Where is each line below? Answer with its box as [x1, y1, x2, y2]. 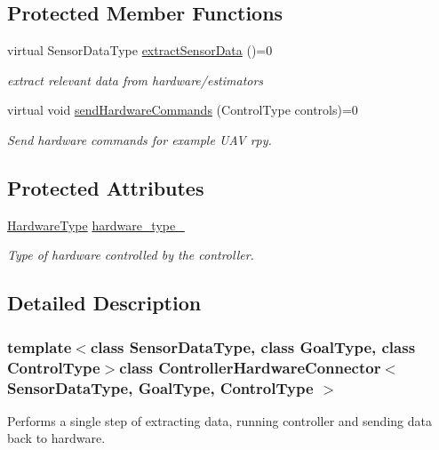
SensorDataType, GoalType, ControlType [7, 376, 314, 398]
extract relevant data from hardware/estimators [7, 70, 264, 89]
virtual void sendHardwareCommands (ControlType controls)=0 [7, 100, 358, 119]
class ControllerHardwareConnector [119, 356, 381, 378]
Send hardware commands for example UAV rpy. [7, 130, 272, 149]
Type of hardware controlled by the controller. [7, 245, 254, 264]
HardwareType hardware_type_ [7, 215, 185, 234]
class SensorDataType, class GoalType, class [90, 335, 416, 358]
